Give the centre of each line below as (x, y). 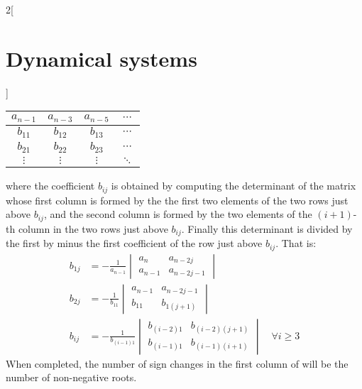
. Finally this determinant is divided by (267, 228)
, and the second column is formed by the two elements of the (178, 214)
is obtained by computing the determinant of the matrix (234, 186)
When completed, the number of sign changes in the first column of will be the (177, 363)
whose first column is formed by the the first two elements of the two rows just (177, 200)
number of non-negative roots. (71, 377)
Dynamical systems (102, 58)
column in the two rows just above (93, 228)
